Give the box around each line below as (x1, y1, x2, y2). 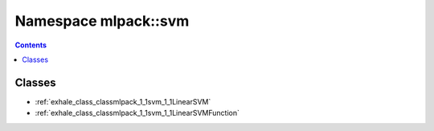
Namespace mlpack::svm (14, 12, 190, 30)
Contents (14, 40, 47, 50)
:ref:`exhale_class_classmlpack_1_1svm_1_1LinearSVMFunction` (35, 108, 240, 118)
